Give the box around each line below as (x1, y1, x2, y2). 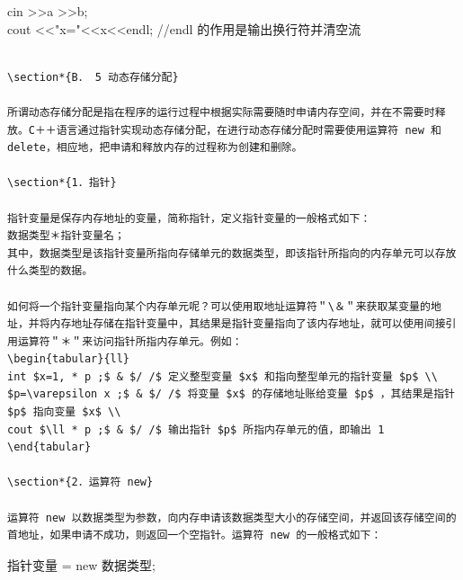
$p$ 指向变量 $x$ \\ (7, 406, 121, 419)
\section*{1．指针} (7, 176, 117, 190)
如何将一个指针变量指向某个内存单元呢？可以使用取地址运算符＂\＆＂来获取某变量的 (7, 299, 431, 313)
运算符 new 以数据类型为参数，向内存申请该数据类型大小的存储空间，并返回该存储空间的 (7, 511, 457, 524)
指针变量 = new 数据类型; (7, 555, 156, 574)
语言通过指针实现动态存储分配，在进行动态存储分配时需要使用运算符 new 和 (56, 123, 441, 137)
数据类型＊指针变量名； (7, 229, 125, 243)
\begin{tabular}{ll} (7, 352, 130, 366)
